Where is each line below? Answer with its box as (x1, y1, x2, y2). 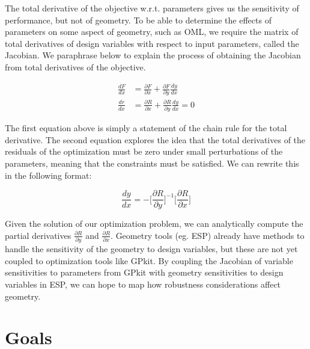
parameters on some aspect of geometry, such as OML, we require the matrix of (5, 25, 299, 38)
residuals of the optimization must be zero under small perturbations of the (5, 145, 283, 158)
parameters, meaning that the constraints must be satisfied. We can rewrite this (5, 157, 299, 170)
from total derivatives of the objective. (5, 60, 146, 73)
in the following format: (5, 168, 92, 181)
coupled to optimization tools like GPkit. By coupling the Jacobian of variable (5, 254, 293, 267)
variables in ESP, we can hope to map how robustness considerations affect (5, 278, 281, 290)
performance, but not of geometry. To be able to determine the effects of (5, 13, 272, 26)
